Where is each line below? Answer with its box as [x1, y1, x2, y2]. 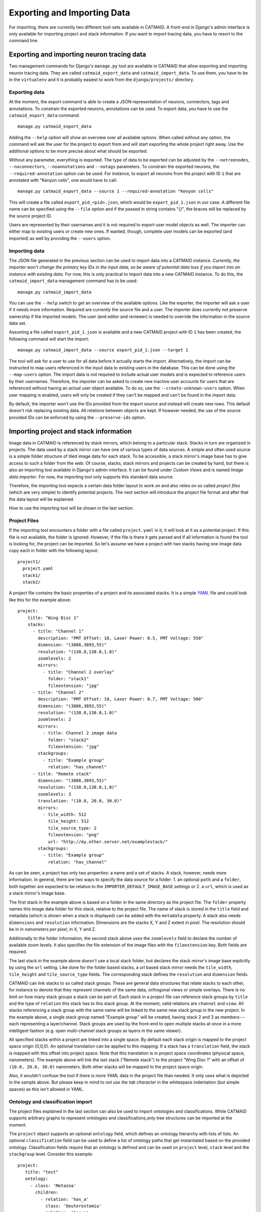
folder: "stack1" [48, 676, 89, 682]
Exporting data [9, 89, 44, 96]
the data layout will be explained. [9, 496, 74, 502]
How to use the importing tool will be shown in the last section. [9, 505, 134, 511]
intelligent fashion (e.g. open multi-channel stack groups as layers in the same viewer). [9, 1028, 182, 1034]
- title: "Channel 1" [32, 628, 84, 634]
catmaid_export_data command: [9, 112, 80, 118]
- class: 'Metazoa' [30, 1183, 76, 1188]
